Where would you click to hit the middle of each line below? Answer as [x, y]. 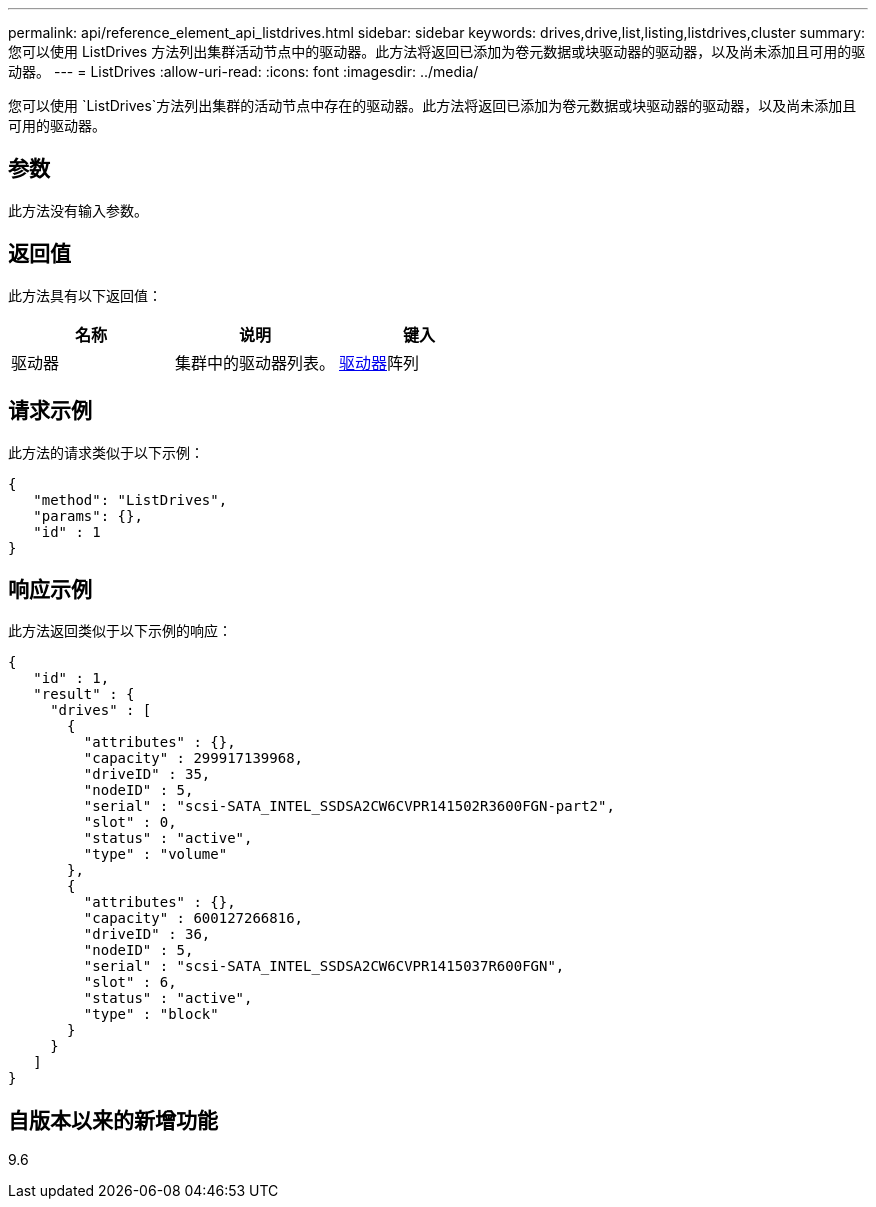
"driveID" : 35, [147, 774]
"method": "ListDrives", [130, 499]
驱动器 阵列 [379, 362]
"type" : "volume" [155, 854]
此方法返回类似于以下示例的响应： [120, 631]
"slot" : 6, [130, 982]
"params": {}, [88, 515]
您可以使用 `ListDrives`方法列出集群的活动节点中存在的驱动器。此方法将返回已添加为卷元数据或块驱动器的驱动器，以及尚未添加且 [432, 105]
